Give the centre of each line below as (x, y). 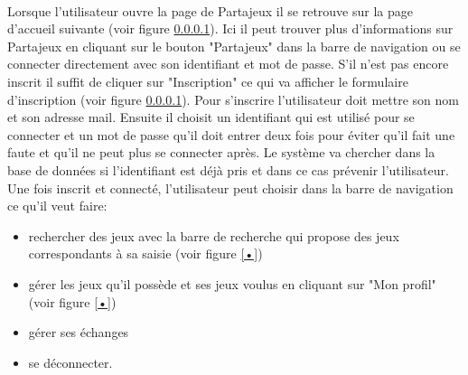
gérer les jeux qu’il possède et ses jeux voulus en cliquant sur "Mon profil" (232, 283)
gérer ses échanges (79, 332)
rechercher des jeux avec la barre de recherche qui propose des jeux (214, 235)
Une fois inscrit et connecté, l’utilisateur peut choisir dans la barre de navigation (230, 187)
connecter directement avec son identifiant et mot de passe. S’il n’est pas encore (228, 64)
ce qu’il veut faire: (57, 206)
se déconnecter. (70, 362)
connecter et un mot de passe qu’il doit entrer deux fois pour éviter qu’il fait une (231, 134)
